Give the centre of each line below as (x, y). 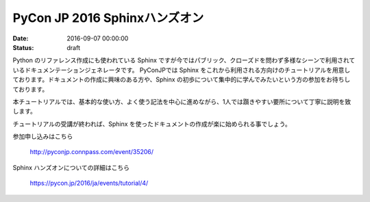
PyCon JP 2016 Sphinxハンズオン (108, 18)
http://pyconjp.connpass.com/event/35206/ (92, 152)
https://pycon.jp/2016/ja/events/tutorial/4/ (89, 183)
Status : (23, 47)
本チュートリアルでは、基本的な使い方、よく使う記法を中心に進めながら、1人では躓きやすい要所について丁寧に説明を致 (182, 101)
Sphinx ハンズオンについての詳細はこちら (71, 167)
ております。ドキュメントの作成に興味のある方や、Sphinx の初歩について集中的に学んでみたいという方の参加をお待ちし (182, 79)
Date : (21, 38)
